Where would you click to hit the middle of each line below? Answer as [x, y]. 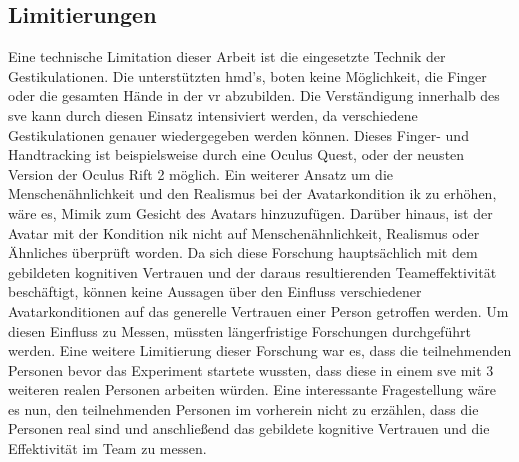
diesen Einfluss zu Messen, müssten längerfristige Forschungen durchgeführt [239, 330]
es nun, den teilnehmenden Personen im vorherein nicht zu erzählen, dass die [243, 408]
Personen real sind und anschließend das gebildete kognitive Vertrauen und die [249, 428]
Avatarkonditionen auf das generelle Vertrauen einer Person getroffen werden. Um [258, 310]
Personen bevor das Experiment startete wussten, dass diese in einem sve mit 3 [251, 369]
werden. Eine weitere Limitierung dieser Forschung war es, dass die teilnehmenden [260, 350]
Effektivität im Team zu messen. [107, 448]
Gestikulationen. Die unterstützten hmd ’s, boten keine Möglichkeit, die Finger [247, 75]
